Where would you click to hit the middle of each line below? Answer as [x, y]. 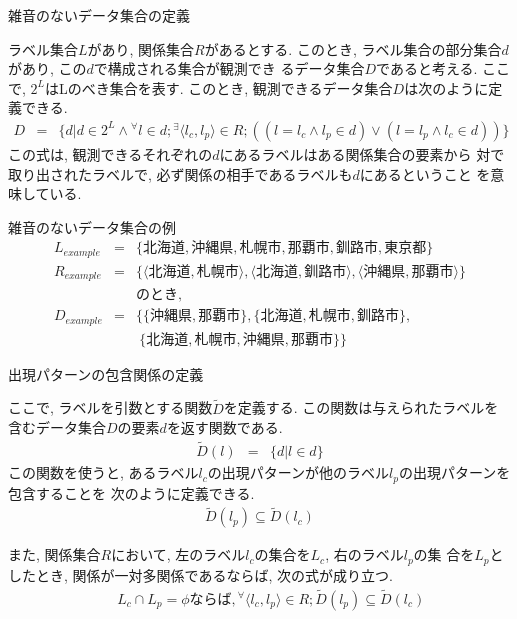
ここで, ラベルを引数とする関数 [110, 407]
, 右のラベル [364, 554]
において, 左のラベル [178, 554]
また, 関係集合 [54, 554]
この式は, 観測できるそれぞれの [110, 154]
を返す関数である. [224, 427]
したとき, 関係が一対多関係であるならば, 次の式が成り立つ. [200, 574]
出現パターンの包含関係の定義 [106, 373]
